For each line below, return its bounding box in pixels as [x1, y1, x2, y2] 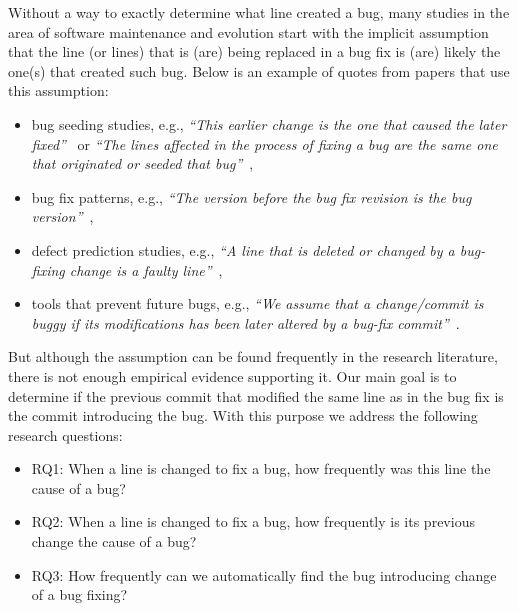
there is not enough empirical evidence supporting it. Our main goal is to [8, 365, 457, 386]
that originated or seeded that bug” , [31, 153, 254, 174]
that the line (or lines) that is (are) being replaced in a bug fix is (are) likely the [8, 41, 501, 62]
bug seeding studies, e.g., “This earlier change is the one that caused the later [31, 113, 507, 134]
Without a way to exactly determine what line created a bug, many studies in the [8, 2, 510, 22]
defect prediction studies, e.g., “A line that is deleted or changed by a [31, 239, 455, 260]
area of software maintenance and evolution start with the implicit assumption [8, 21, 489, 42]
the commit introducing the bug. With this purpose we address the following [8, 405, 478, 426]
